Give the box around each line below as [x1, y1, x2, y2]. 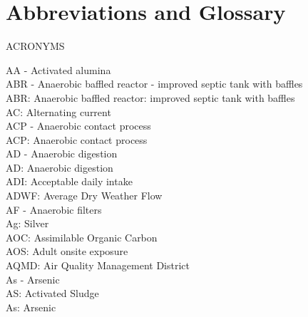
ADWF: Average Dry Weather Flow [6, 188, 163, 203]
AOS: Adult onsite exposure [6, 244, 128, 259]
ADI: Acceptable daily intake [6, 174, 133, 189]
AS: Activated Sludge [6, 286, 99, 301]
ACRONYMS [6, 38, 65, 53]
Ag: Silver [6, 216, 49, 231]
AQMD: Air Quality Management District [6, 258, 190, 273]
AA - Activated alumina [6, 62, 111, 77]
